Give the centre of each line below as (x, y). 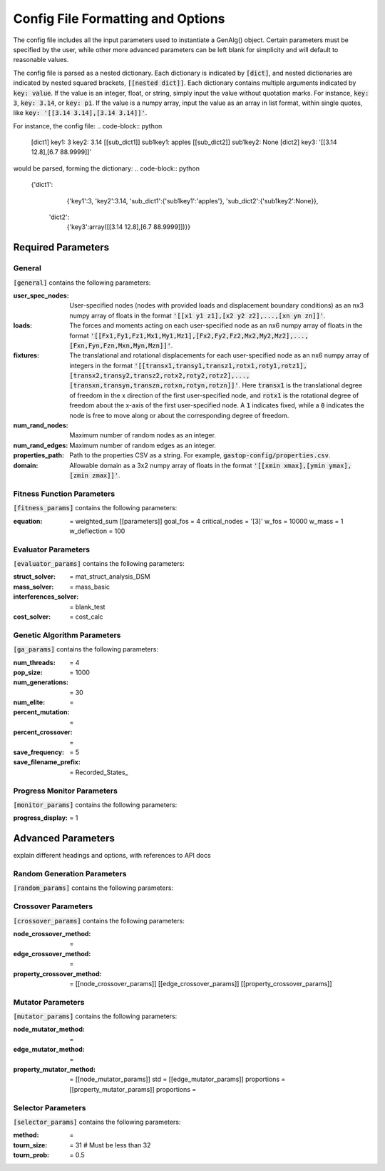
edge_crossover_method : (52, 953)
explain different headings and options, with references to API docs (112, 856)
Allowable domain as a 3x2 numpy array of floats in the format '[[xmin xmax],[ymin (197, 465)
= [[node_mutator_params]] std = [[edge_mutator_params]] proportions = (178, 1079)
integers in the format (101, 365)
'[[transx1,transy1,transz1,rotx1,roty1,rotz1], (221, 365)
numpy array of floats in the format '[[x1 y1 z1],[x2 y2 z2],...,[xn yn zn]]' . (197, 315)
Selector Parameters (50, 1107)
